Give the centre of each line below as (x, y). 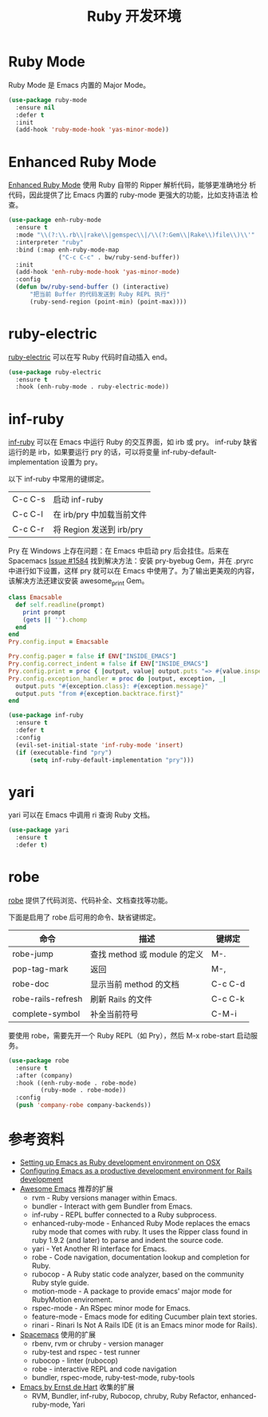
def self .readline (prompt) (60, 605)
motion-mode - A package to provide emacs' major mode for (132, 1291)
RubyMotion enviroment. (72, 1300)
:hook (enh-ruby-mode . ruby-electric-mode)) (93, 387)
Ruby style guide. (60, 1282)
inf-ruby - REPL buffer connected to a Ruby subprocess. (124, 1214)
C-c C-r (28, 530)
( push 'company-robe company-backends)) (83, 1105)
